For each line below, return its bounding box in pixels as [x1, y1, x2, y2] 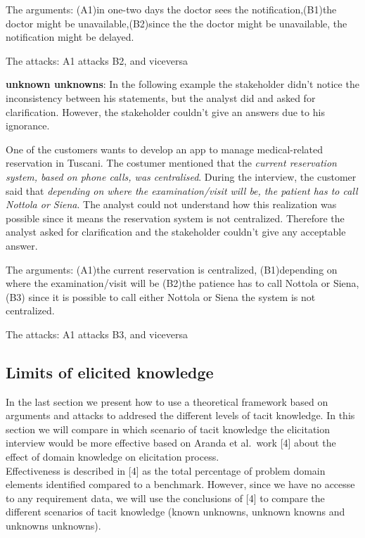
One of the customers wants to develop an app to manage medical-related [6, 141, 323, 156]
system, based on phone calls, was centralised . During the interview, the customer [6, 169, 357, 184]
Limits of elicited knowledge [6, 361, 214, 383]
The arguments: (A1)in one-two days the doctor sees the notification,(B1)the [6, 2, 337, 16]
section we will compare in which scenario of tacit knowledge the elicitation [6, 421, 331, 436]
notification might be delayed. [6, 30, 134, 44]
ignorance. [6, 118, 50, 133]
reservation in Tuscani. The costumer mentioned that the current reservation [6, 155, 337, 170]
